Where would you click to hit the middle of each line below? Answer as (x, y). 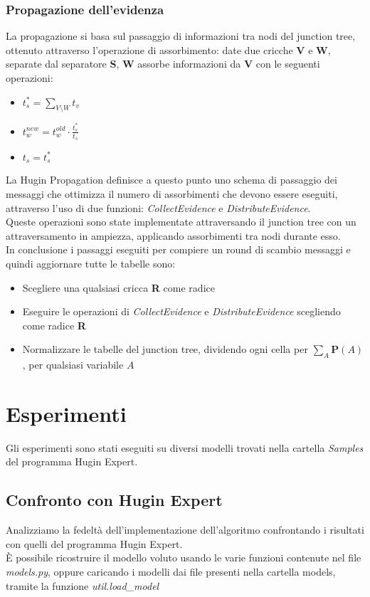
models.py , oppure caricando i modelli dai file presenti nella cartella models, (171, 571)
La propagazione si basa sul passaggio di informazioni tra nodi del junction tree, (181, 36)
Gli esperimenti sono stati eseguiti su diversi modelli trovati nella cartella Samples (185, 447)
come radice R (54, 325)
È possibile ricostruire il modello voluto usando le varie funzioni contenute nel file (184, 558)
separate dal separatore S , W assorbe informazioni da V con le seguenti (163, 64)
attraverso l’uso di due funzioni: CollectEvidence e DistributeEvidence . (158, 207)
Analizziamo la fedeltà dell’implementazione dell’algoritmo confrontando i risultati (185, 530)
